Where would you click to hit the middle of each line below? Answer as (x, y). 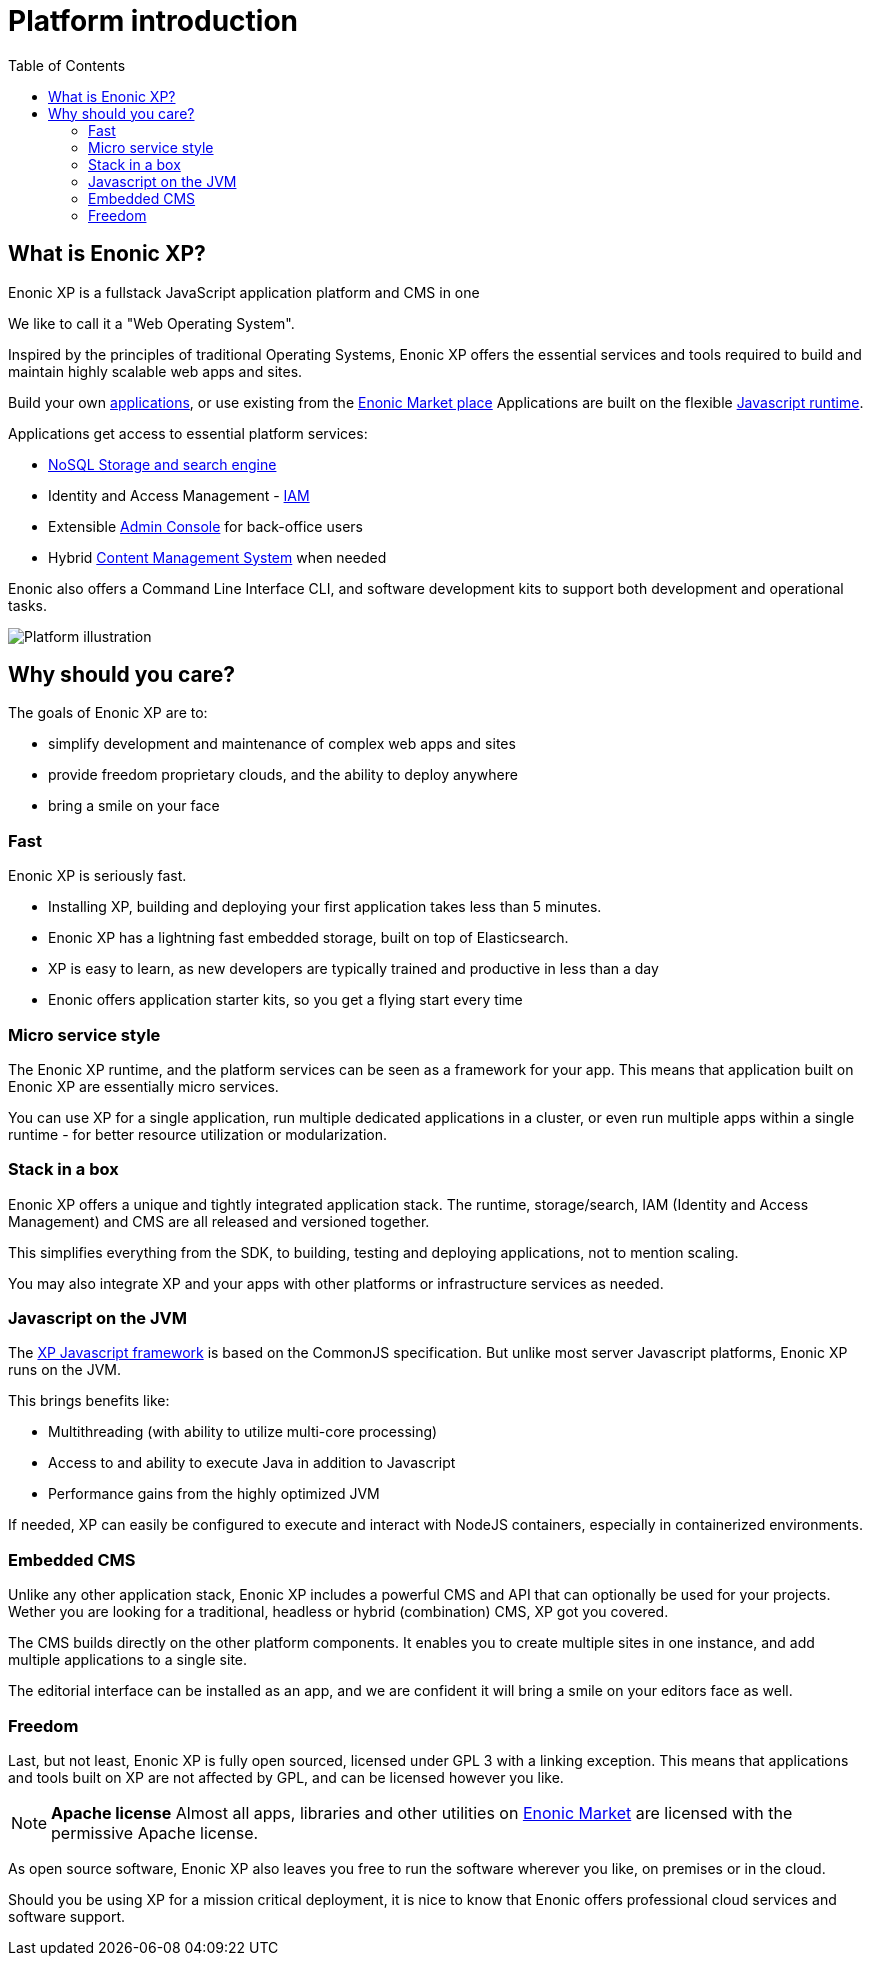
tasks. (28, 605)
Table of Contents (67, 65)
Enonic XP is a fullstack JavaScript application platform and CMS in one (244, 292)
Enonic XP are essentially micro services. (143, 1086)
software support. (67, 1916)
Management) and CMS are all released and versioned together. (219, 1221)
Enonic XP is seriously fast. (97, 876)
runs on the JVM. (65, 1370)
